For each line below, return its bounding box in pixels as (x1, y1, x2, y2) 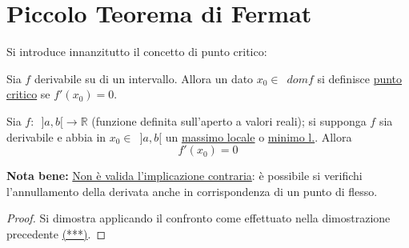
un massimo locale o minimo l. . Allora (165, 128, 352, 145)
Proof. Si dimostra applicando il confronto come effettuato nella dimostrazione (6, 210, 391, 226)
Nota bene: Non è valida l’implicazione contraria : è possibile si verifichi (6, 167, 363, 184)
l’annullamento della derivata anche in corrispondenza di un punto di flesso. (6, 182, 378, 199)
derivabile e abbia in (6, 128, 106, 145)
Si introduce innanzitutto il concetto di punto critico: (6, 43, 267, 60)
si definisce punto (317, 70, 403, 86)
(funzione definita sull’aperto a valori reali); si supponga (91, 112, 367, 129)
